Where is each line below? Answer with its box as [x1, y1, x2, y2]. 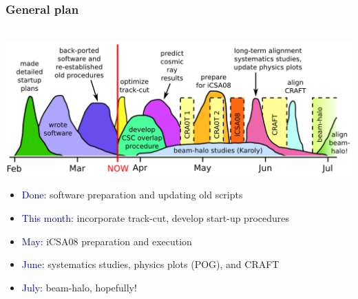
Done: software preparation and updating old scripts [21, 187, 243, 202]
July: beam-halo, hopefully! [21, 280, 137, 294]
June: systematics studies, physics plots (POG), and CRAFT [21, 257, 280, 271]
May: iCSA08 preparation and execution [21, 234, 192, 248]
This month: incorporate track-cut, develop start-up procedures [21, 210, 290, 225]
